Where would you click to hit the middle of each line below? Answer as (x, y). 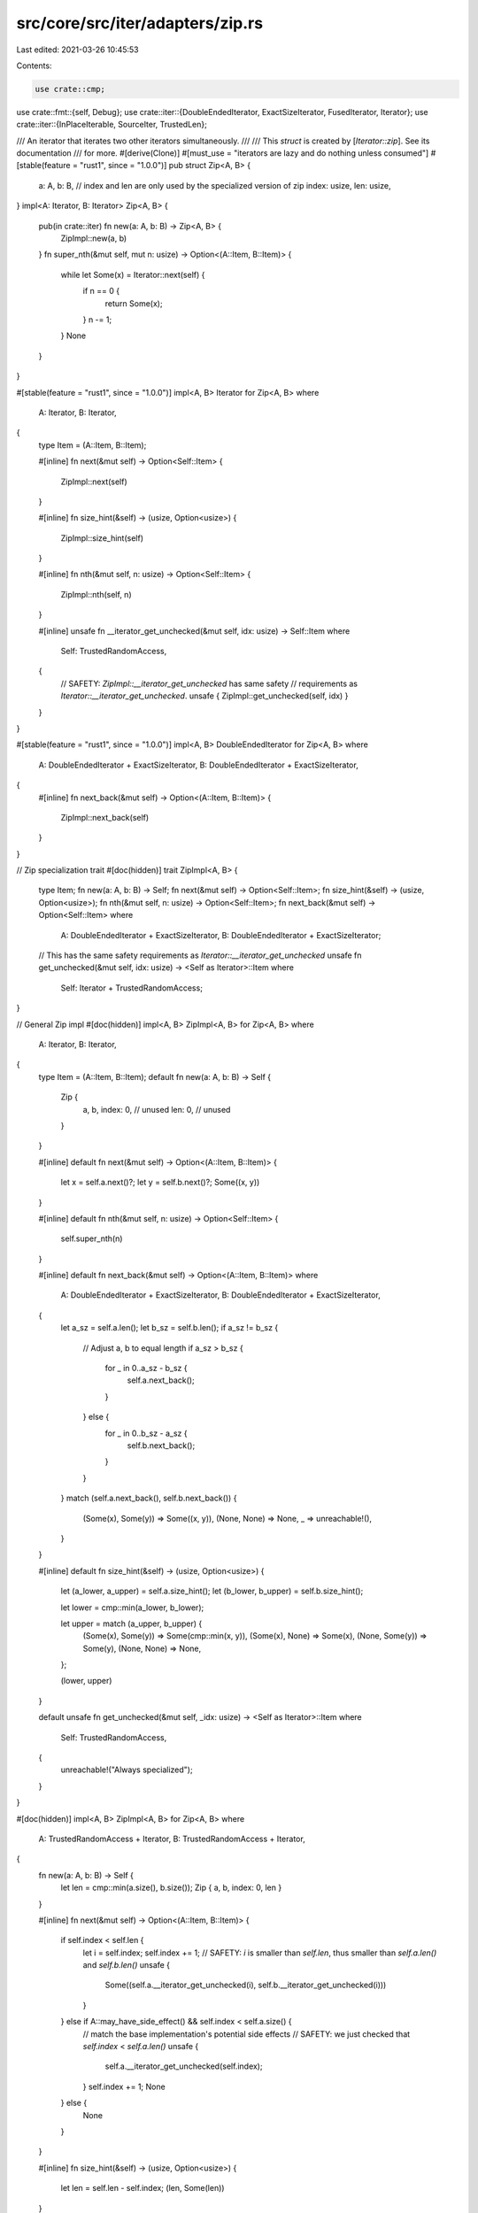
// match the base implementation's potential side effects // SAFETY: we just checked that (247, 2034)
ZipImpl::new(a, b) (94, 238)
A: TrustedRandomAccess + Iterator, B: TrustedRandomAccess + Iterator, (172, 1839)
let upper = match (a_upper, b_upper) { (131, 1623)
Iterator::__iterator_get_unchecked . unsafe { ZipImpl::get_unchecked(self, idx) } (204, 696)
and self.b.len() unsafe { (127, 1965)
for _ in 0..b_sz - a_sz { (146, 1433)
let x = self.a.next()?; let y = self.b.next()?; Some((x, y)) (160, 1183)
